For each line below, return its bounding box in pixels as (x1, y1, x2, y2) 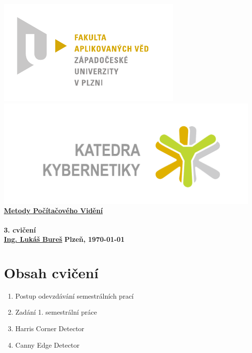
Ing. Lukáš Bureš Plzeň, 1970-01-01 (4, 234, 125, 244)
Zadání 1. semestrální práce (15, 307, 97, 317)
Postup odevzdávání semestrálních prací (15, 290, 134, 301)
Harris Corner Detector (15, 323, 84, 334)
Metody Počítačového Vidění (4, 205, 103, 216)
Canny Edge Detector (15, 339, 80, 350)
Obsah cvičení (4, 262, 99, 282)
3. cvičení (4, 224, 36, 235)
